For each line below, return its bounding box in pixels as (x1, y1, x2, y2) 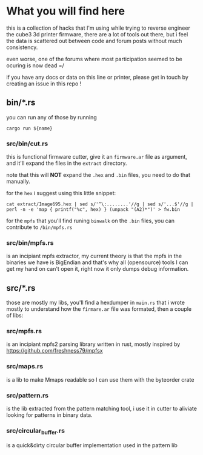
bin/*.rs (6, 98, 36, 108)
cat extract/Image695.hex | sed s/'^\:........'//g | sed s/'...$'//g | (6, 201, 194, 207)
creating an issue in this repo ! (6, 80, 82, 87)
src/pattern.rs (6, 391, 49, 399)
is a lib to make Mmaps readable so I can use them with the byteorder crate (6, 376, 195, 383)
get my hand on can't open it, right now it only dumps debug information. (6, 265, 189, 273)
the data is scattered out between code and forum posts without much (6, 37, 182, 44)
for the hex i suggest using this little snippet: (6, 190, 116, 197)
